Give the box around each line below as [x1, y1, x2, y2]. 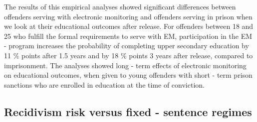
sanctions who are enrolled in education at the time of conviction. [4, 79, 205, 90]
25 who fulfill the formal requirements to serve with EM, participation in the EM [4, 30, 252, 41]
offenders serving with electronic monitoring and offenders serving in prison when [4, 11, 253, 21]
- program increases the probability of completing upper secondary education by [4, 40, 249, 51]
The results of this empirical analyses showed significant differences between [4, 1, 236, 11]
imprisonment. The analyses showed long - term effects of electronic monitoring [4, 60, 247, 70]
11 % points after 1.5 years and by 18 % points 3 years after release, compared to [4, 50, 253, 60]
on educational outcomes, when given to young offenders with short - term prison [4, 70, 253, 80]
